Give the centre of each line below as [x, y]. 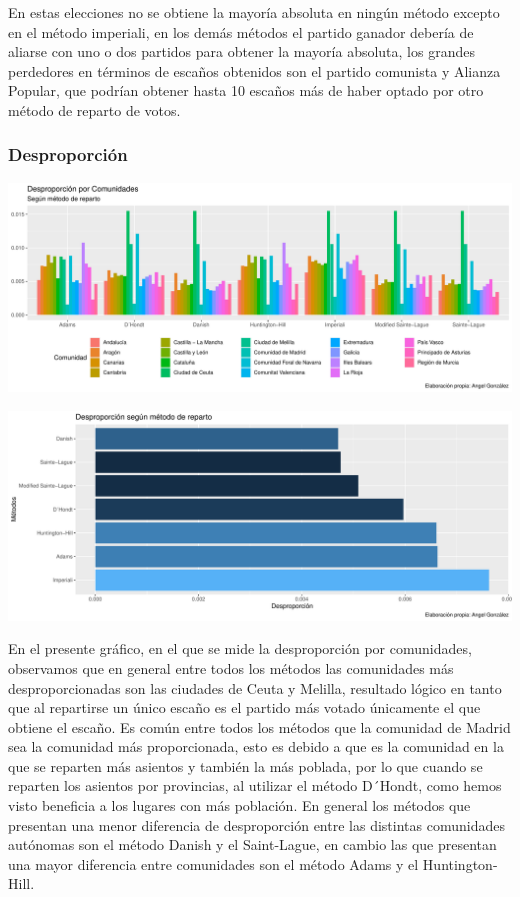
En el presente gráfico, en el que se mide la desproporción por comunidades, [240, 648]
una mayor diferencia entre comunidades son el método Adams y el [213, 863]
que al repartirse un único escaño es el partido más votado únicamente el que [244, 707]
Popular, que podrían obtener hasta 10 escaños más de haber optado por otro [246, 90]
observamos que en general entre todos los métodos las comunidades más [231, 667]
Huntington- [460, 863]
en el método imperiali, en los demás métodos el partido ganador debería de [241, 31]
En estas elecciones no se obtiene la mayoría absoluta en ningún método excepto [254, 12]
